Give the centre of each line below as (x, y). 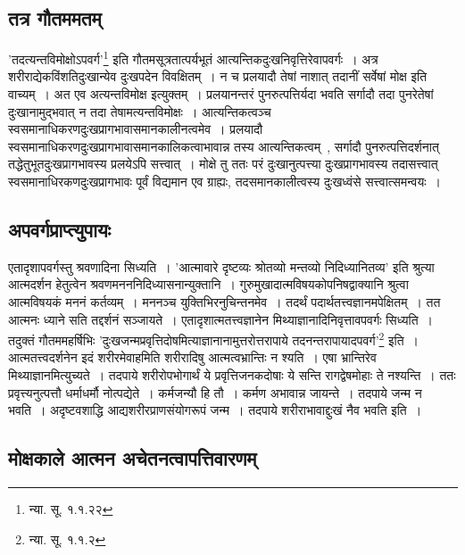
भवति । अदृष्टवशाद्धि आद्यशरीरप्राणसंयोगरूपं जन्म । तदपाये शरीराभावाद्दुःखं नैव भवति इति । (215, 410)
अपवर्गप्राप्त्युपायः (60, 229)
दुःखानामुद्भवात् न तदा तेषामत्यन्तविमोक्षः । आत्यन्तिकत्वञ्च (140, 111)
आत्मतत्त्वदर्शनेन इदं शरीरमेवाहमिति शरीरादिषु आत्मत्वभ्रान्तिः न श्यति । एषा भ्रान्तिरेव (192, 357)
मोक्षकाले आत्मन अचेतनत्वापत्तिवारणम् (133, 458)
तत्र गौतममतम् (55, 18)
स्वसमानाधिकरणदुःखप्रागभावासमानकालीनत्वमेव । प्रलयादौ (136, 129)
